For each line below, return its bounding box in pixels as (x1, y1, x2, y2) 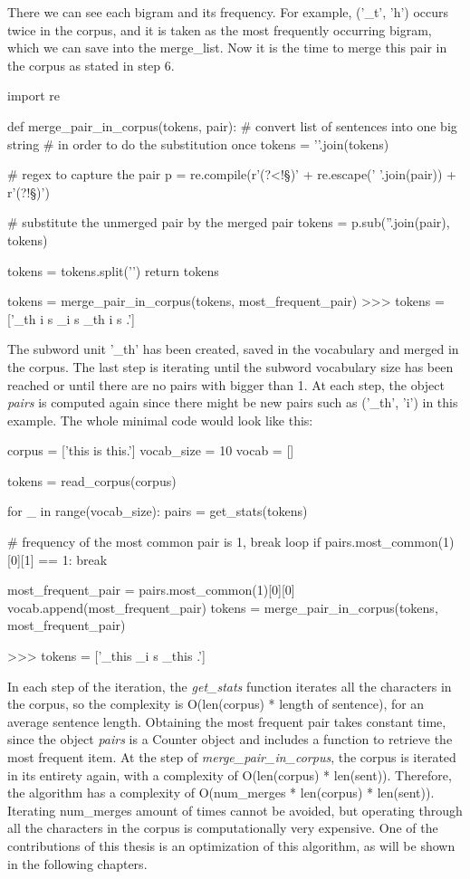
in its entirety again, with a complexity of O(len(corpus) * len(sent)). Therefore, (7, 765, 452, 784)
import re (7, 86, 61, 105)
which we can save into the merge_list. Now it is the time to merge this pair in (7, 38, 447, 57)
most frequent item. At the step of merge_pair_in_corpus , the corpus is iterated (7, 748, 456, 766)
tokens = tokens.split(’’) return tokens (7, 261, 219, 280)
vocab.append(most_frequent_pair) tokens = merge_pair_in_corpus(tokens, (7, 597, 438, 616)
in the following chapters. (7, 854, 148, 873)
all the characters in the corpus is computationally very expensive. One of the (7, 818, 438, 837)
